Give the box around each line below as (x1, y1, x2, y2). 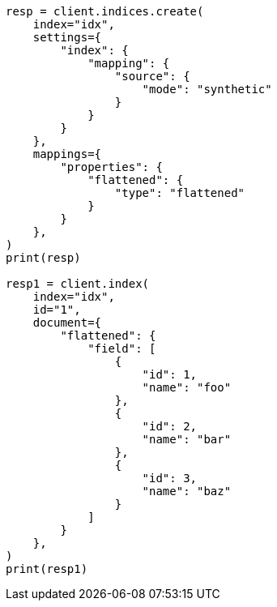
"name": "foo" (142, 381, 232, 394)
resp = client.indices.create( (6, 5, 204, 18)
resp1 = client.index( (6, 277, 150, 290)
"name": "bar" (142, 433, 232, 446)
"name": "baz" (142, 485, 232, 498)
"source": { (114, 70, 190, 83)
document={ (32, 316, 102, 329)
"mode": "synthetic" (142, 83, 272, 96)
